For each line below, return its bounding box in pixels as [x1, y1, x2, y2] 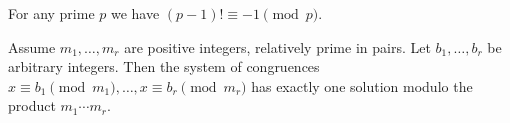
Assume [8, 36, 56, 57]
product [8, 95, 56, 116]
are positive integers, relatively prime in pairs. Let [124, 36, 431, 57]
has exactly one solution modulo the [251, 75, 473, 96]
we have [110, 3, 160, 23]
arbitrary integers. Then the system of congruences [8, 56, 320, 77]
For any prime [8, 3, 95, 23]
